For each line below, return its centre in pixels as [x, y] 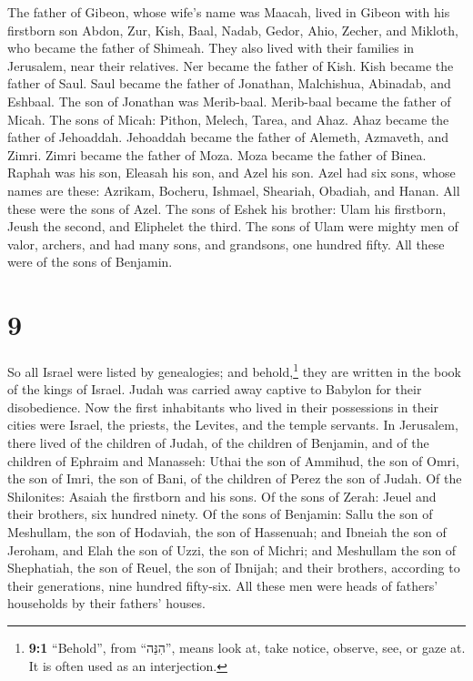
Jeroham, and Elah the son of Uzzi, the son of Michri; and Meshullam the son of [232, 549]
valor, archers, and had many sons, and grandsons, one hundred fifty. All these [226, 244]
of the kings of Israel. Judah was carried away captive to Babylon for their [215, 389]
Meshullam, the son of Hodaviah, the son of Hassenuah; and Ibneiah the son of [227, 532]
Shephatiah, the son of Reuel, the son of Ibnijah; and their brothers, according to [234, 568]
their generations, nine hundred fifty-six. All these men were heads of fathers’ [223, 585]
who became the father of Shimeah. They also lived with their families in [211, 48]
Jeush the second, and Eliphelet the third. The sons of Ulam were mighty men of [233, 226]
